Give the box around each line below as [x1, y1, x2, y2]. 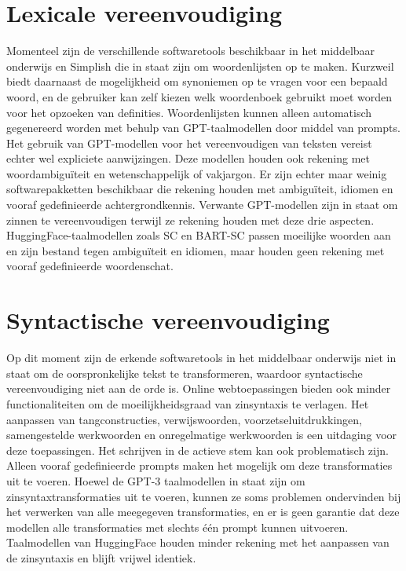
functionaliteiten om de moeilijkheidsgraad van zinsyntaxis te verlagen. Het [6, 395, 369, 412]
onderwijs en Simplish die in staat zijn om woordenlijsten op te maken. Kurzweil [6, 57, 394, 74]
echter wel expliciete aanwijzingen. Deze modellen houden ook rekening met [6, 150, 371, 167]
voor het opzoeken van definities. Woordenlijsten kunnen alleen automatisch [6, 104, 372, 120]
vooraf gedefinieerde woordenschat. [6, 258, 174, 274]
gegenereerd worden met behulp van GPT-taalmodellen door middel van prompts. [6, 119, 401, 136]
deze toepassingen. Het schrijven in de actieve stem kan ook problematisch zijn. [6, 441, 389, 458]
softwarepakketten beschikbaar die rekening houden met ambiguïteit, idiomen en [6, 181, 393, 197]
